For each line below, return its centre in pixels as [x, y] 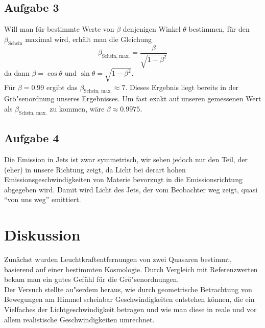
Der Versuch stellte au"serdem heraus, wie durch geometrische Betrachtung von [128, 289]
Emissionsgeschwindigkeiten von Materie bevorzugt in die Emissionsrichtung [123, 179]
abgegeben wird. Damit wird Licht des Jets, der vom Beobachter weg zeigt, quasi [131, 189]
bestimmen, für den [219, 29]
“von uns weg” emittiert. [43, 199]
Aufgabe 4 [32, 138]
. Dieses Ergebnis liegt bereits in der [182, 87]
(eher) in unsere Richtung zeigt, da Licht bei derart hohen [95, 169]
